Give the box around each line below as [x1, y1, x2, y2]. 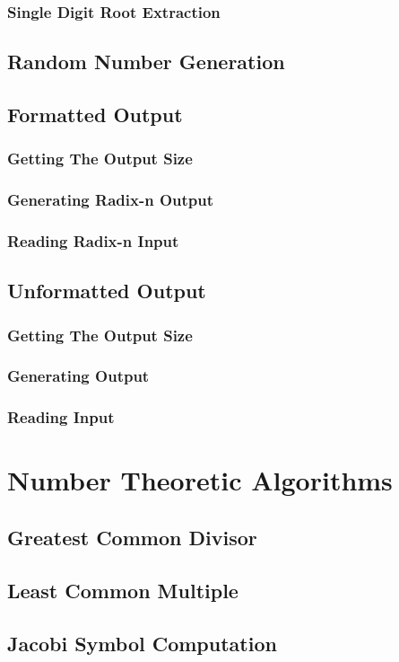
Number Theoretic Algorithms [7, 462, 393, 499]
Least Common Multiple [7, 576, 239, 604]
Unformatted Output [7, 277, 206, 305]
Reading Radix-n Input [7, 230, 179, 252]
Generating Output [7, 365, 150, 387]
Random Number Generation [7, 48, 285, 75]
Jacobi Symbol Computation [7, 629, 277, 657]
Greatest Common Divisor [7, 524, 257, 552]
